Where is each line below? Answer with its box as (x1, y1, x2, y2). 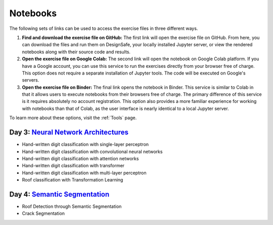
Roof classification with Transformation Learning (22, 177, 123, 183)
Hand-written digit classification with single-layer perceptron (22, 141, 149, 147)
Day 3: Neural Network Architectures (9, 128, 129, 137)
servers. (22, 77, 39, 83)
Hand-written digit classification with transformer (22, 163, 125, 169)
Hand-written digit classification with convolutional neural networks (22, 148, 163, 155)
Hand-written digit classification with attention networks (22, 155, 139, 162)
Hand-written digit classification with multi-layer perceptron (22, 170, 147, 176)
